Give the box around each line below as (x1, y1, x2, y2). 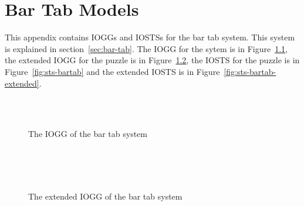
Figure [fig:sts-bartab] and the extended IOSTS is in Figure (5, 65, 220, 77)
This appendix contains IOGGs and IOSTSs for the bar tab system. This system (5, 31, 295, 43)
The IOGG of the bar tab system (28, 128, 147, 140)
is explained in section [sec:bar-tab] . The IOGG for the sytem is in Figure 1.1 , (5, 42, 288, 54)
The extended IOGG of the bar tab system (28, 190, 183, 202)
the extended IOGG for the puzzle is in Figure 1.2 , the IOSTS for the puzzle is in (5, 54, 300, 66)
